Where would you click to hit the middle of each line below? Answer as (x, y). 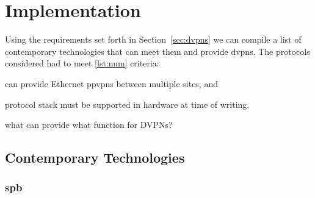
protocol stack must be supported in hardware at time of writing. (127, 104)
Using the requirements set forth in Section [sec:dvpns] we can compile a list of (153, 39)
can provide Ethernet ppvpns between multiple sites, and (111, 83)
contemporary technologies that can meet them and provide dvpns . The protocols (157, 51)
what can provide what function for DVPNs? (89, 125)
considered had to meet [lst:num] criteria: (82, 63)
